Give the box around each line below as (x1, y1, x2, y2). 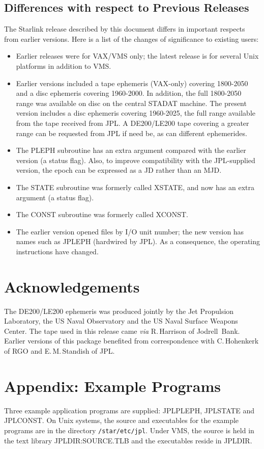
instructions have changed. (16, 246, 99, 256)
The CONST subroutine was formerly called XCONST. (16, 209, 189, 220)
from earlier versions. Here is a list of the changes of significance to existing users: (4, 33, 259, 44)
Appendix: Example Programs (4, 375, 221, 396)
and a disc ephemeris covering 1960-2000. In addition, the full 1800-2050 (16, 88, 242, 98)
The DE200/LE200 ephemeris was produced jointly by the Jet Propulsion (4, 305, 234, 316)
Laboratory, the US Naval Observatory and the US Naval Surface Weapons (4, 315, 238, 326)
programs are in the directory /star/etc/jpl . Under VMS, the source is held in (4, 425, 254, 435)
